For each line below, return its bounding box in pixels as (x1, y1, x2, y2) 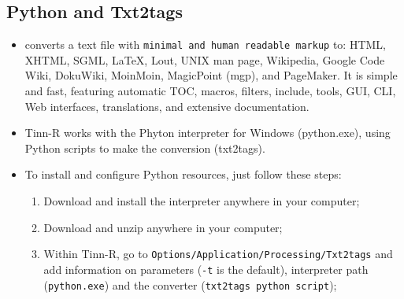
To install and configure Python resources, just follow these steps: (24, 166, 342, 183)
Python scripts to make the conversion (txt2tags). (24, 139, 265, 156)
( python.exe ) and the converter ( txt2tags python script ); (43, 276, 337, 293)
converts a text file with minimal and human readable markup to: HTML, (24, 36, 387, 53)
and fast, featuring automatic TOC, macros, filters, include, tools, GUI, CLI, (24, 83, 396, 99)
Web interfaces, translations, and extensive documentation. (24, 98, 309, 114)
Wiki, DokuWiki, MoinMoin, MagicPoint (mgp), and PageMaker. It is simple (24, 67, 398, 83)
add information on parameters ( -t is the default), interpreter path (43, 260, 369, 277)
